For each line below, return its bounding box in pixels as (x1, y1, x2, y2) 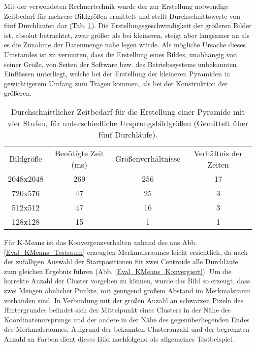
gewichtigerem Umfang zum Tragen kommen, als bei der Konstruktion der (4, 78, 228, 88)
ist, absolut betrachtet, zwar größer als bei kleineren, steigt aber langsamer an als (4, 30, 250, 40)
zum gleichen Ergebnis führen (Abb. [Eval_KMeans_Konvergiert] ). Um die (4, 266, 231, 276)
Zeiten (207, 158, 229, 170)
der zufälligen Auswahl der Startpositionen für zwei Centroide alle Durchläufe (4, 256, 238, 267)
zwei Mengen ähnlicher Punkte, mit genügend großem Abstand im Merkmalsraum (4, 285, 251, 295)
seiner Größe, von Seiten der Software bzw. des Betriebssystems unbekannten (4, 59, 237, 69)
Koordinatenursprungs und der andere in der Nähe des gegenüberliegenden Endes (4, 314, 250, 324)
